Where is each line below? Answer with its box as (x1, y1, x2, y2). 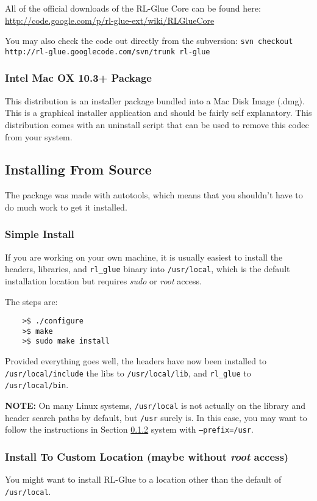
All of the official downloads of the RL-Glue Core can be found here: (5, 2, 261, 14)
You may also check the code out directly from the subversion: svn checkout (5, 34, 293, 47)
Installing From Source (5, 160, 152, 179)
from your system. (5, 130, 73, 143)
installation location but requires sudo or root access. (5, 274, 202, 287)
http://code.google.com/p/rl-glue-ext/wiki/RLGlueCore (5, 13, 215, 26)
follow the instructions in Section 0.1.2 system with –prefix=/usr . (5, 423, 254, 436)
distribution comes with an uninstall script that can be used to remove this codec (5, 118, 309, 131)
